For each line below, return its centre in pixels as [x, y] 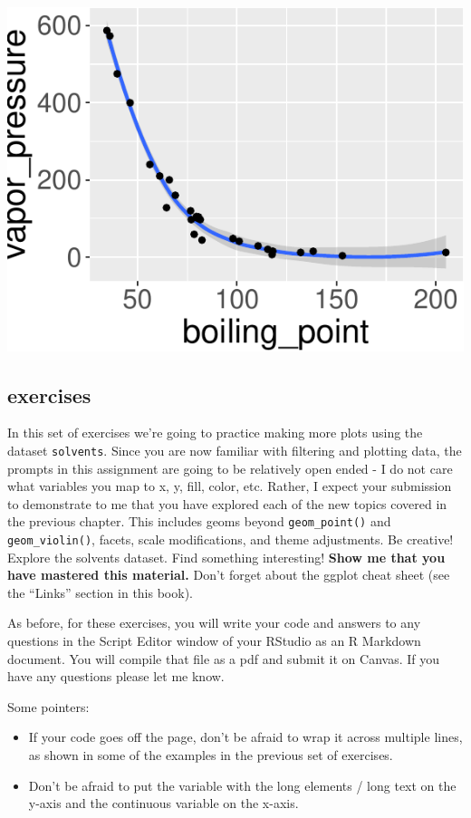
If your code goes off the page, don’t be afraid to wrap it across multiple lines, [245, 737]
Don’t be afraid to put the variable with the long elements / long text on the [242, 785]
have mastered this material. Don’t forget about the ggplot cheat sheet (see [229, 575]
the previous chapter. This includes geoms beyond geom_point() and [199, 521]
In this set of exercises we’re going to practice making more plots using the [215, 433]
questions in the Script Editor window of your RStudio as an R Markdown [214, 641]
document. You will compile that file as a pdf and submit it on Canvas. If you [224, 658]
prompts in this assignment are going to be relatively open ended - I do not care [230, 468]
